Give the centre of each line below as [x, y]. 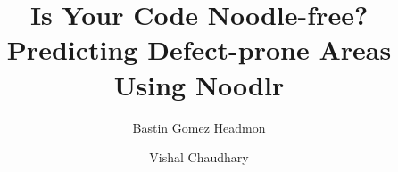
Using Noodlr [199, 84]
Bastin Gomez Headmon [199, 127]
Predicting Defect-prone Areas [199, 49]
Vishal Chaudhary [199, 157]
